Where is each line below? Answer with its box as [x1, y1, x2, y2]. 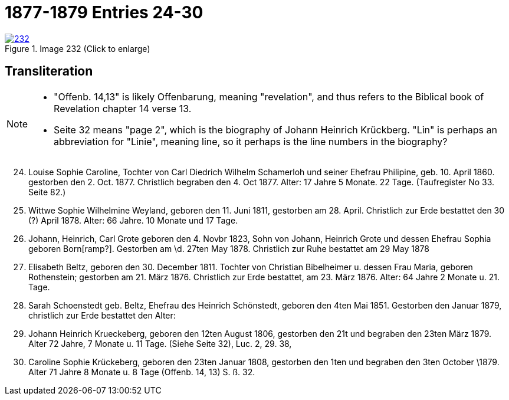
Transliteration [5, 64, 93, 79]
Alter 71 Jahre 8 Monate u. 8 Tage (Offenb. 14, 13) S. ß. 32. [28, 366, 255, 377]
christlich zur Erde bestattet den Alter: [28, 310, 176, 320]
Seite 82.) [28, 186, 66, 197]
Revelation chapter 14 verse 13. [54, 102, 192, 114]
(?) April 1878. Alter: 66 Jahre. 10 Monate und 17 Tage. [28, 215, 238, 225]
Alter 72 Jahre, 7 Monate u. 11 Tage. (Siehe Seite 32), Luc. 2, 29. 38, [28, 338, 292, 349]
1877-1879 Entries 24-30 [5, 2, 203, 22]
